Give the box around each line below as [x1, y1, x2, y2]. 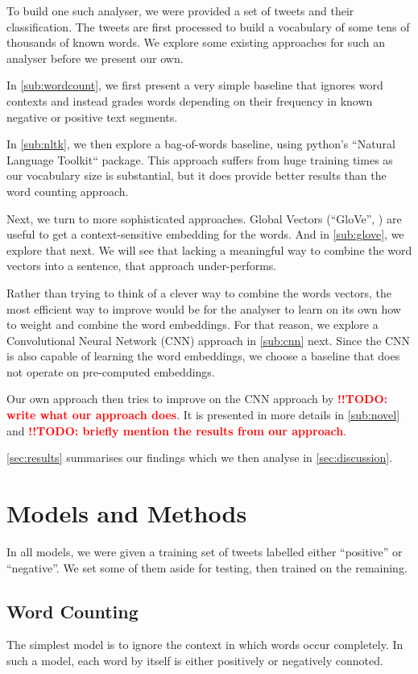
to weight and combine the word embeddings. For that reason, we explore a [6, 316, 379, 333]
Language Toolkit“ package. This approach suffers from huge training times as [6, 151, 393, 168]
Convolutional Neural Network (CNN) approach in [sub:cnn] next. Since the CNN [6, 331, 411, 348]
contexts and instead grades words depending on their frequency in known [6, 92, 373, 109]
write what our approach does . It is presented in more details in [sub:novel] [6, 406, 400, 423]
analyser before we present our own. [6, 49, 184, 66]
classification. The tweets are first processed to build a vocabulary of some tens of [6, 18, 410, 35]
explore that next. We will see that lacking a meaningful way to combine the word [6, 241, 412, 258]
